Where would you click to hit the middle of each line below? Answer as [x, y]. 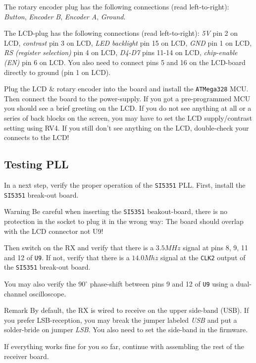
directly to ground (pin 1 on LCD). [57, 72]
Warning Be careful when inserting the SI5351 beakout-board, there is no [116, 211]
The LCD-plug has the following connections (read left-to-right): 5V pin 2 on [121, 33]
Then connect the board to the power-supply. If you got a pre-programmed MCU [127, 98]
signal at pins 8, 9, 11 [215, 248]
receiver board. [26, 356]
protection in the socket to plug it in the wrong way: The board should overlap [124, 221]
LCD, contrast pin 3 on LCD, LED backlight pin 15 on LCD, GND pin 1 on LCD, [128, 42]
